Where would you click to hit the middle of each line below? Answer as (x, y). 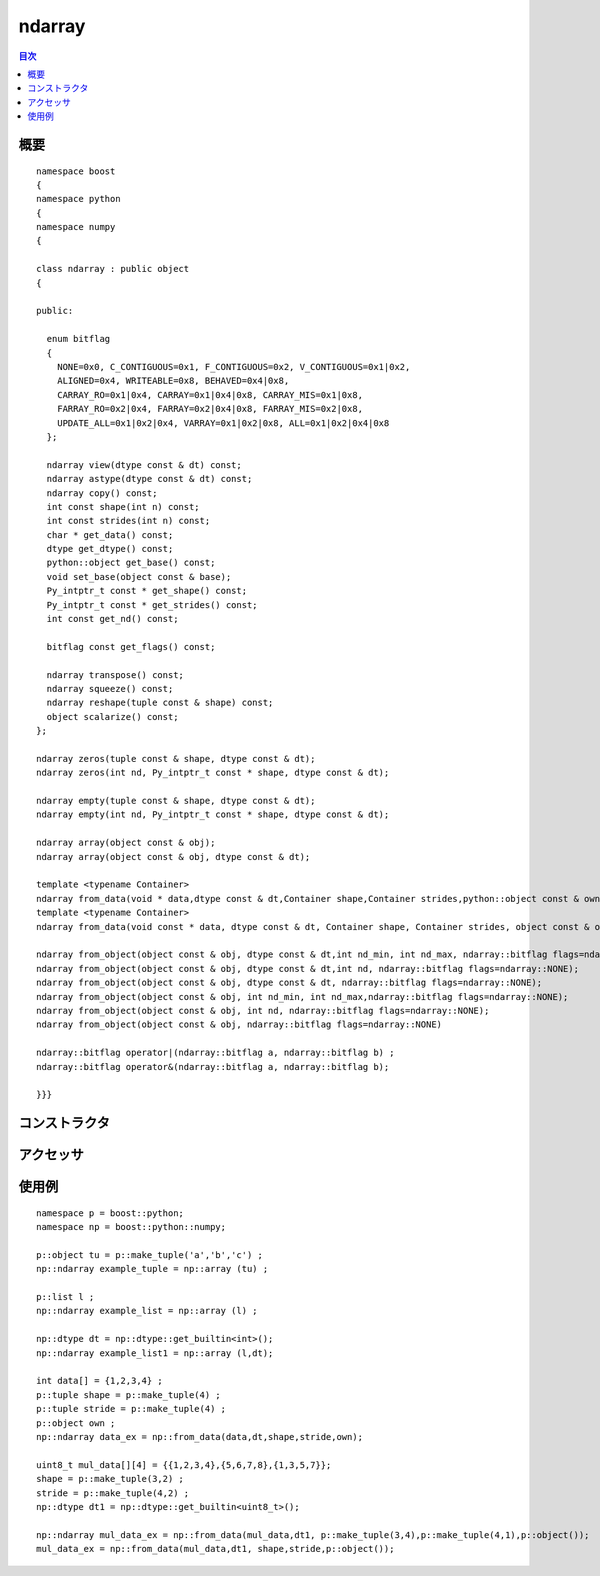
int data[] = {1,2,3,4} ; (100, 1381)
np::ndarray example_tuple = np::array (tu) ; (152, 1269)
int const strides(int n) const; (128, 521)
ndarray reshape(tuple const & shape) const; (160, 703)
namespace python (78, 199)
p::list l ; (65, 1297)
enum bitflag (78, 339)
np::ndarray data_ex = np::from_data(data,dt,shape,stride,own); (200, 1436)
